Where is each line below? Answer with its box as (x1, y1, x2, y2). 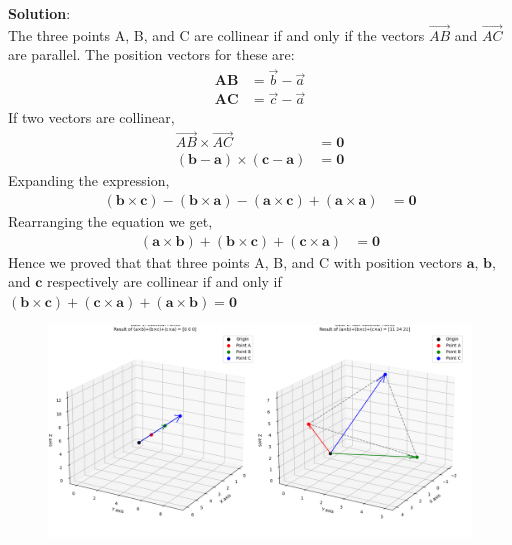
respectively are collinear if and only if (47, 271, 282, 292)
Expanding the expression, (8, 170, 170, 191)
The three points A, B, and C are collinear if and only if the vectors (8, 24, 425, 45)
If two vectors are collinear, (8, 106, 175, 127)
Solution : (8, 3, 71, 23)
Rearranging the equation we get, (8, 211, 213, 231)
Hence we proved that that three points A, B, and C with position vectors (8, 251, 462, 272)
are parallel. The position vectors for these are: (8, 44, 295, 65)
